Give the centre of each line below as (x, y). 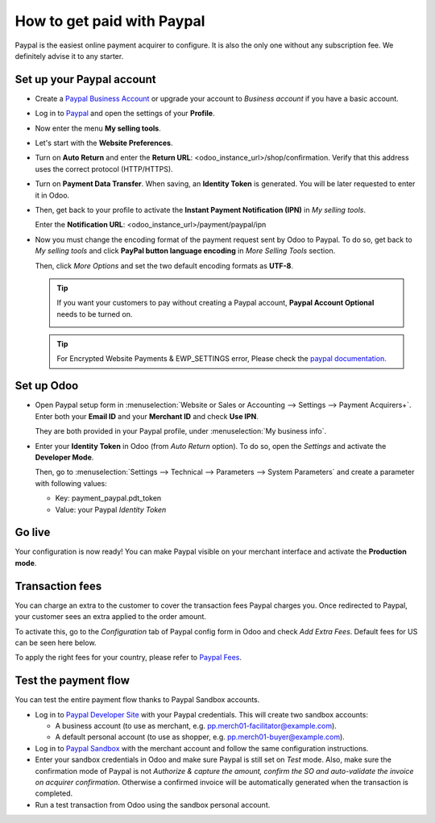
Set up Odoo (47, 386)
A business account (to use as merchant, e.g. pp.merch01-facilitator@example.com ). (196, 725)
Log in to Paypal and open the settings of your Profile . (125, 114)
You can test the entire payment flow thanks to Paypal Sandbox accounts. (137, 700)
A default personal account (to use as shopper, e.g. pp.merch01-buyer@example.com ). (200, 737)
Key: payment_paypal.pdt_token (108, 498)
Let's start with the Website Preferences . (104, 143)
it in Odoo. (52, 195)
